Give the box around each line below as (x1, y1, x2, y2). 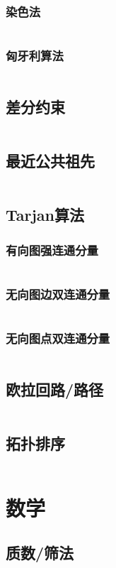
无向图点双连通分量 (6, 329, 110, 346)
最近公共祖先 (6, 150, 95, 172)
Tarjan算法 (6, 204, 85, 226)
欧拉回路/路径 (6, 378, 104, 400)
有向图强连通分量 (6, 241, 98, 258)
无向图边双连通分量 (6, 285, 110, 302)
